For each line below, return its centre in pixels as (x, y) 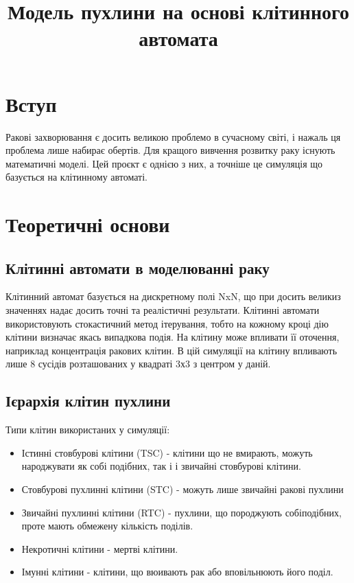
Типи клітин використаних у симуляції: (88, 430)
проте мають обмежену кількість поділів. (107, 526)
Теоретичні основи (88, 224)
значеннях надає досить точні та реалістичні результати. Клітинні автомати (163, 310)
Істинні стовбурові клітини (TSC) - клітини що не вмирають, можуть (167, 452)
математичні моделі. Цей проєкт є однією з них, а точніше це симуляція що (164, 163)
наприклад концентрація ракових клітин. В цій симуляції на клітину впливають (172, 350)
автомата (178, 38)
